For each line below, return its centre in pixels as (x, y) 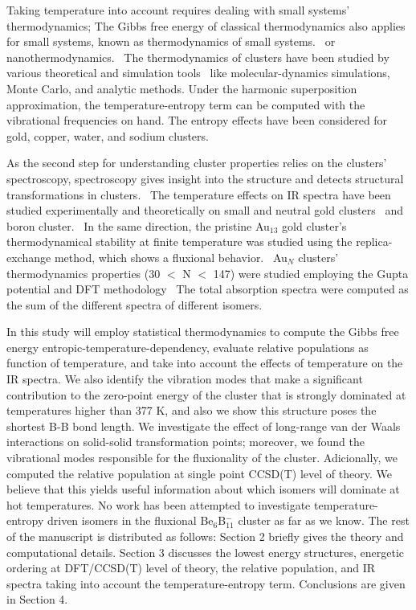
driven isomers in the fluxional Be (130, 520)
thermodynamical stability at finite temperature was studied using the (179, 242)
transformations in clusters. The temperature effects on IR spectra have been (199, 194)
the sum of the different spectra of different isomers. (135, 304)
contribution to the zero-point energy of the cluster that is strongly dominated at (206, 394)
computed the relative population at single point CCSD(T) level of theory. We (199, 473)
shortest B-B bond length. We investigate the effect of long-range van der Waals (204, 426)
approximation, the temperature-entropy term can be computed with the (186, 104)
